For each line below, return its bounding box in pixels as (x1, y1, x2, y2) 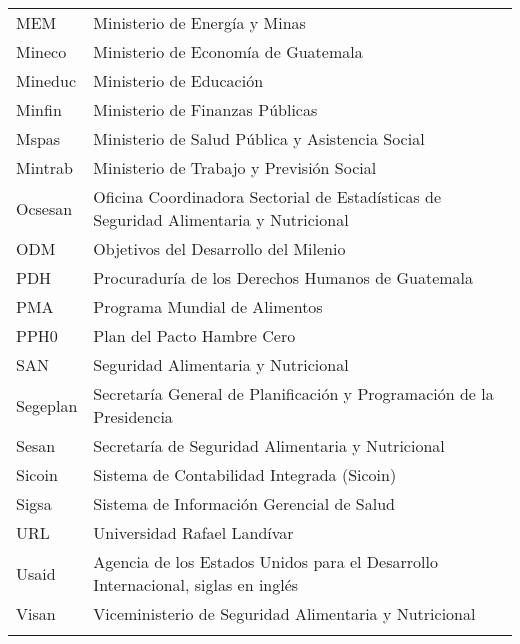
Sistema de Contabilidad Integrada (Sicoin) (93, 463, 397, 486)
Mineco (16, 40, 67, 63)
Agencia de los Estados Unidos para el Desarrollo (93, 550, 438, 573)
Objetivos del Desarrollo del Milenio (93, 237, 346, 260)
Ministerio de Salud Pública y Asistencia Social (93, 127, 425, 150)
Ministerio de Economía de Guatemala (93, 40, 363, 63)
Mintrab (16, 156, 73, 179)
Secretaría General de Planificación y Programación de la (93, 382, 494, 405)
